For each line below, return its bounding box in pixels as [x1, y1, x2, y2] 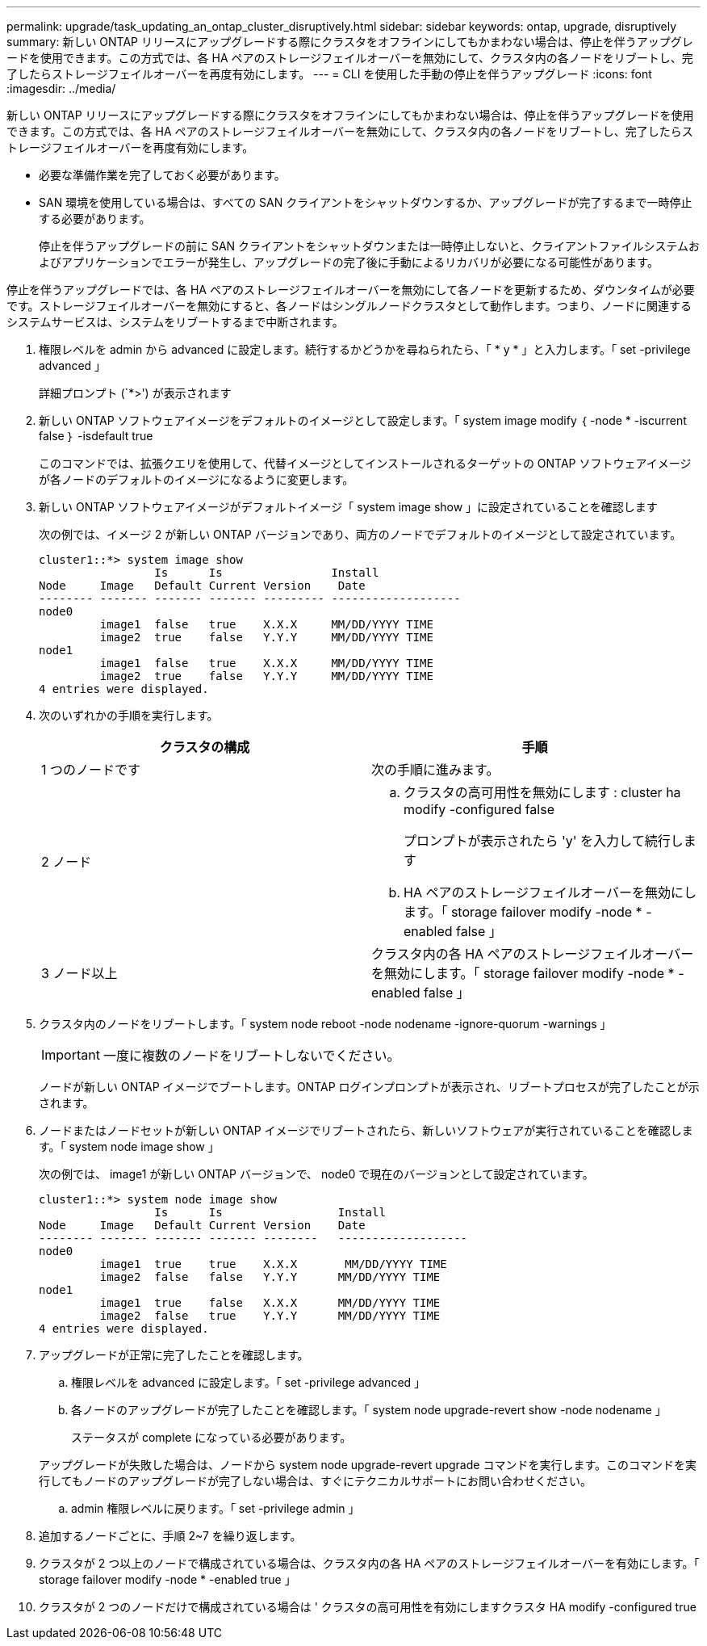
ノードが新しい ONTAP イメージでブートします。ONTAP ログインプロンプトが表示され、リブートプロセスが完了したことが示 [39, 1080, 700, 1094]
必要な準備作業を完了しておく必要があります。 [39, 168, 286, 182]
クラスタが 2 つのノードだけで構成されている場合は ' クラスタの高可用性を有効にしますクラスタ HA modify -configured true [39, 1600, 697, 1614]
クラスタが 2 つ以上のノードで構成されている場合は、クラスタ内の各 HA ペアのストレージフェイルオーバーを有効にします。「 [39, 1556, 700, 1570]
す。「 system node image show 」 [39, 1140, 220, 1153]
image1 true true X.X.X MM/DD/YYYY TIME [99, 1258, 447, 1270]
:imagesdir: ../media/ [6, 82, 116, 95]
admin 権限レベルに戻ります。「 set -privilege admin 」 [71, 1501, 360, 1515]
